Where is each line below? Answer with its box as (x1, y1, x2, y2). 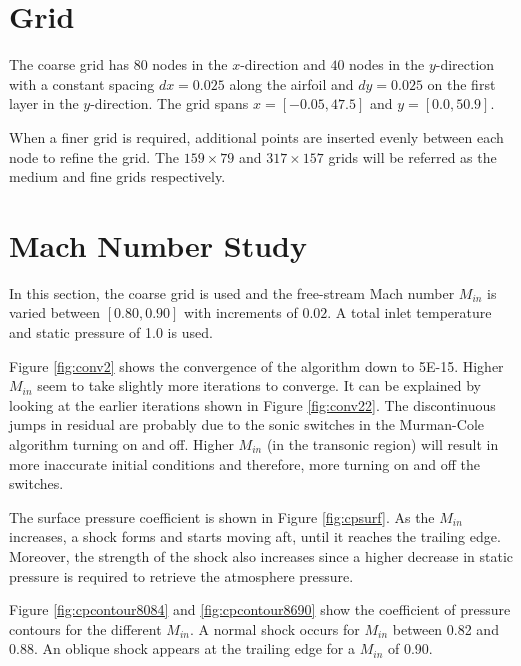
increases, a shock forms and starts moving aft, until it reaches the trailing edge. (9, 526, 501, 547)
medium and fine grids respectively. (9, 166, 226, 187)
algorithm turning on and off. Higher (9, 433, 234, 454)
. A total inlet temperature (327, 302, 492, 323)
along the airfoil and (229, 73, 354, 94)
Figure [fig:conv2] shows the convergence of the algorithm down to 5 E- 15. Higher (9, 355, 504, 376)
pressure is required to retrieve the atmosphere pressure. (9, 565, 354, 586)
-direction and (240, 54, 326, 75)
